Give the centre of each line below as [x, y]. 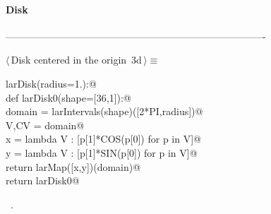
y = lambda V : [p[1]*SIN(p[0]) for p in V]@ [102, 152]
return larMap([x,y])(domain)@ [73, 166]
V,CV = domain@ [45, 125]
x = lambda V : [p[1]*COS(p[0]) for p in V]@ [103, 139]
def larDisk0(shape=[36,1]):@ [68, 97]
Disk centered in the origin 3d [76, 60]
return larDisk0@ [43, 180]
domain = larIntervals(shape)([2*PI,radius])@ [104, 111]
